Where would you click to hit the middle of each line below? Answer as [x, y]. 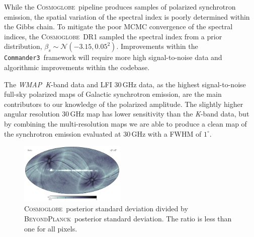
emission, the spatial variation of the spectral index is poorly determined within [127, 16]
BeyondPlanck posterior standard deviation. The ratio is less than [128, 219]
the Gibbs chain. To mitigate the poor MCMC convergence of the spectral [118, 26]
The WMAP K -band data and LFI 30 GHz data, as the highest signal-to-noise [125, 84]
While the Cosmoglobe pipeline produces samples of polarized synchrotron [120, 7]
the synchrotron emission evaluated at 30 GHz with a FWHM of [103, 133]
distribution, [23, 46]
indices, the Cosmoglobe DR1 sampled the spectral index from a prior [113, 36]
